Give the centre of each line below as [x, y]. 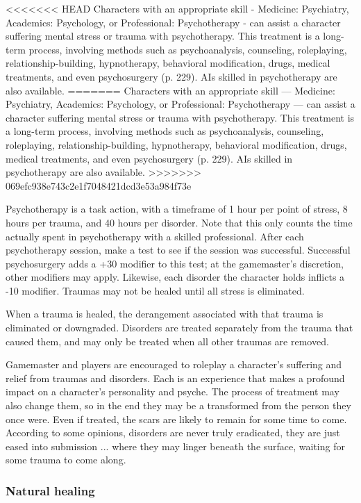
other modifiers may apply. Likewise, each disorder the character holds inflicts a [175, 277]
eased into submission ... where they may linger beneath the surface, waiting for [175, 446]
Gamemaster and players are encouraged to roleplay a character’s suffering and [174, 364]
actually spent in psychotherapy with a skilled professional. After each [155, 236]
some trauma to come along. [66, 460]
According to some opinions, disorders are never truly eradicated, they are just [173, 432]
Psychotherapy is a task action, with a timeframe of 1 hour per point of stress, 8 [177, 209]
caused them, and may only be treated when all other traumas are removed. [167, 341]
